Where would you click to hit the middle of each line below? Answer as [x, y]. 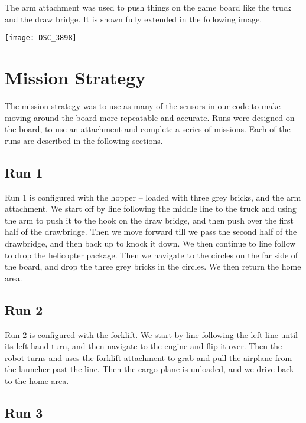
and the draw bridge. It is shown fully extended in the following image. [134, 19]
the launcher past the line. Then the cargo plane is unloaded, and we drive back [149, 369]
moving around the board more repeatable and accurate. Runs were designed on [150, 117]
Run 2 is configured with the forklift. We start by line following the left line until [151, 334]
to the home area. [37, 380]
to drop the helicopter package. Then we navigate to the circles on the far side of [152, 255]
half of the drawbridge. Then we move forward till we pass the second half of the [151, 232]
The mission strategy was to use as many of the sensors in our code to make [143, 105]
